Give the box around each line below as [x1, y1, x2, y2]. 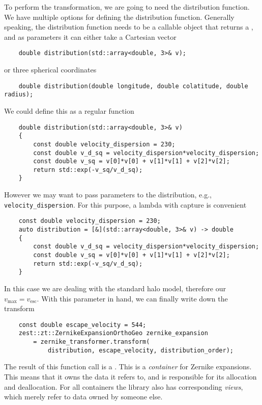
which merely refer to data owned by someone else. [4, 391, 163, 402]
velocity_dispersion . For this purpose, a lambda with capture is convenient [4, 199, 247, 210]
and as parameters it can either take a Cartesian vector [4, 31, 177, 42]
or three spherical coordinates [4, 64, 97, 75]
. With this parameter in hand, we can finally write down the [37, 293, 228, 303]
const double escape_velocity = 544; [18, 321, 147, 328]
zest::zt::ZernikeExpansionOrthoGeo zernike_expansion [18, 330, 208, 337]
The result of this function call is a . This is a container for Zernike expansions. [4, 361, 252, 372]
